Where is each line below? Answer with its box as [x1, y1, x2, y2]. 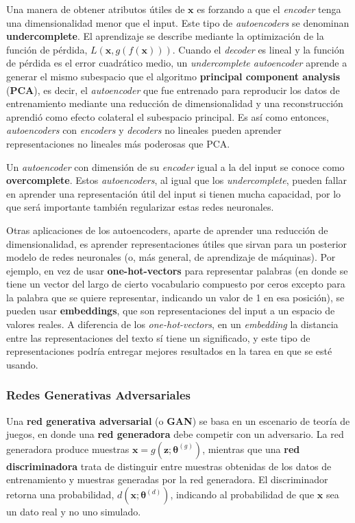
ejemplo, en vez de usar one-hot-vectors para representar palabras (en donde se [6, 263, 348, 277]
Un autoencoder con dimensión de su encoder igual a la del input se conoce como [6, 159, 345, 174]
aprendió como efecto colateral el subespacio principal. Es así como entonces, [6, 109, 329, 124]
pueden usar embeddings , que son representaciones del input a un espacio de [6, 303, 335, 318]
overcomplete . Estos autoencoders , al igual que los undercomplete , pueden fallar [6, 173, 347, 187]
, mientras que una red [202, 441, 300, 456]
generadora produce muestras [6, 441, 130, 456]
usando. [6, 357, 38, 371]
